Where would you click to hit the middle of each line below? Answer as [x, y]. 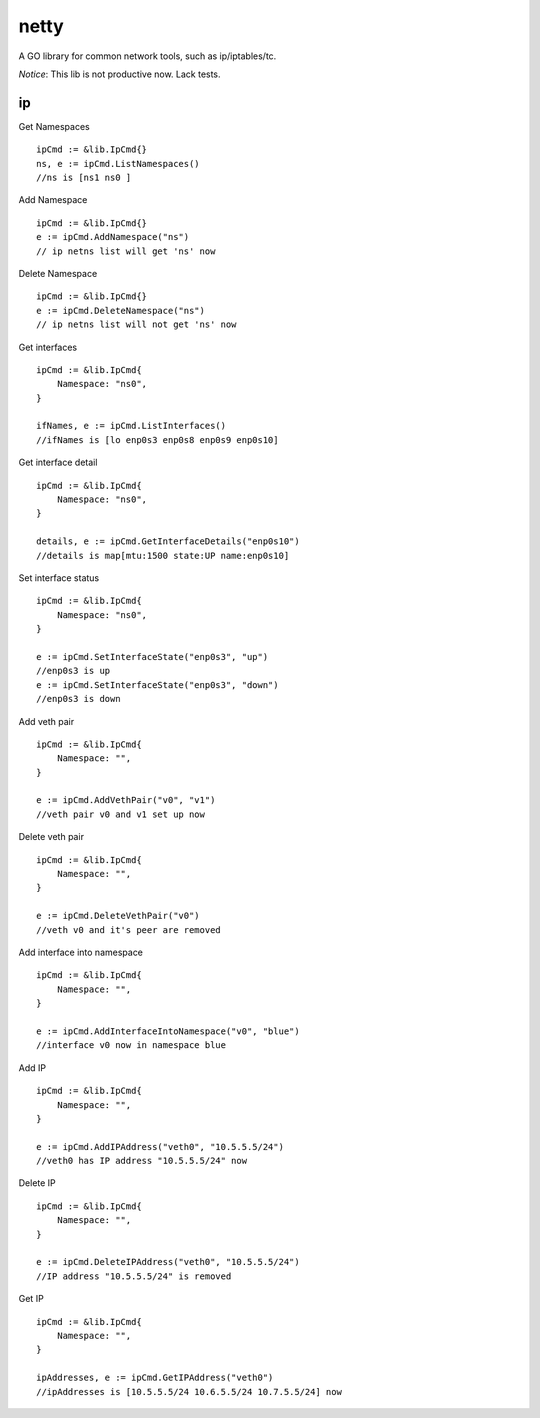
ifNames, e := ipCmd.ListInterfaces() [131, 426]
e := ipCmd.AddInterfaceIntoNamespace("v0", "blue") [168, 1031]
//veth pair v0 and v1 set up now [120, 814]
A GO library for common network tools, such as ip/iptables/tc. [147, 56]
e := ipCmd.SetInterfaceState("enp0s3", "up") [152, 656]
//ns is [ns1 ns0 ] [84, 178]
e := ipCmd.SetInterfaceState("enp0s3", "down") [157, 684]
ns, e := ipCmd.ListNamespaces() [118, 163]
